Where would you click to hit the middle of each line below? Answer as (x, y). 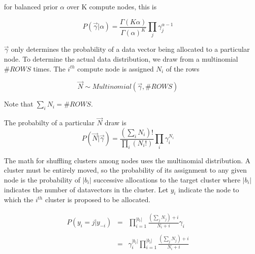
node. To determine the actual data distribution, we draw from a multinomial (121, 58)
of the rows (183, 68)
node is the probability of (42, 180)
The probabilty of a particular (49, 123)
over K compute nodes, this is (112, 6)
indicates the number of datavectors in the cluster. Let (86, 189)
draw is (115, 123)
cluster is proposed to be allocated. (98, 200)
